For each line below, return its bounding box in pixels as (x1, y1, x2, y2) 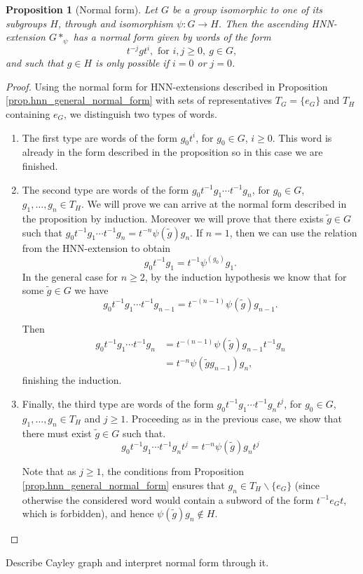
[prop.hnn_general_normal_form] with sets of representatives (6, 93, 273, 107)
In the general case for (22, 269, 118, 283)
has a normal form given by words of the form (73, 29, 271, 44)
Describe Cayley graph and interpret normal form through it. (6, 554, 269, 569)
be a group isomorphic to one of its (172, 2, 323, 16)
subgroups (6, 15, 47, 30)
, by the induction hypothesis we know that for (144, 269, 347, 283)
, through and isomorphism (57, 15, 174, 30)
